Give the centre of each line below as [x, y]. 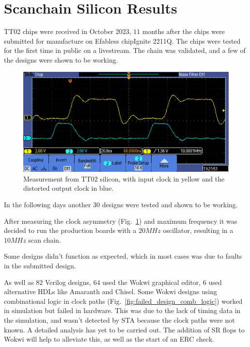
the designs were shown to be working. [61, 59]
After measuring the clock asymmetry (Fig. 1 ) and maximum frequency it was [121, 221]
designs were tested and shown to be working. [170, 204]
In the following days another [47, 204]
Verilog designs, [68, 282]
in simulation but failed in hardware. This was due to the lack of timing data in [122, 310]
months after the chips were [183, 31]
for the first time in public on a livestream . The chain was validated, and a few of [125, 50]
